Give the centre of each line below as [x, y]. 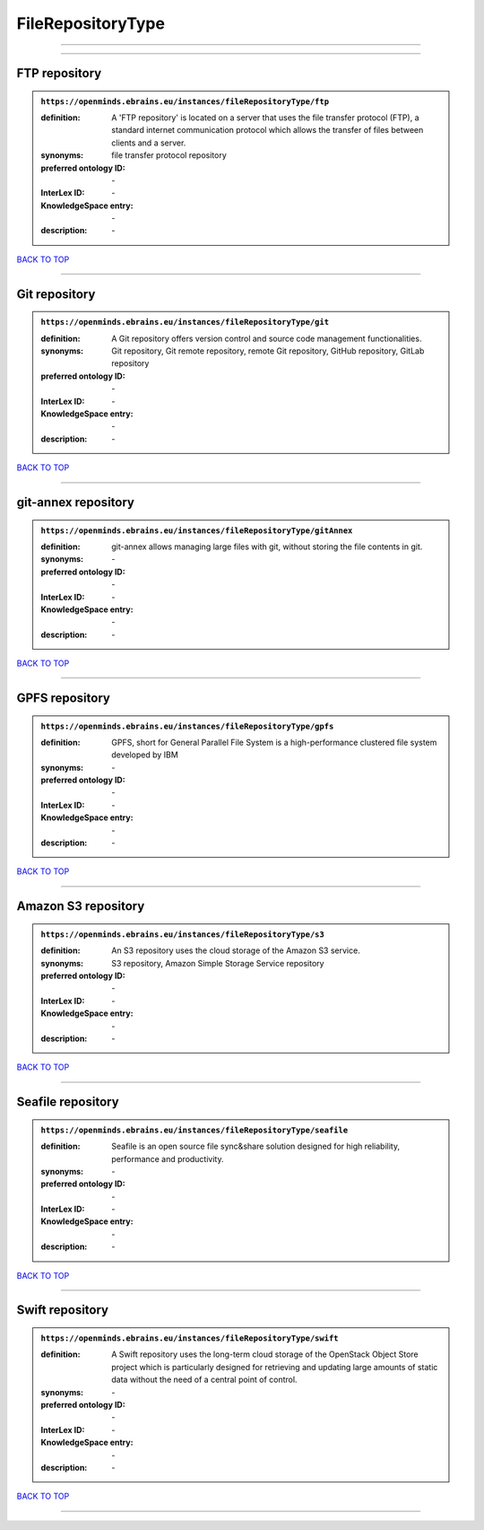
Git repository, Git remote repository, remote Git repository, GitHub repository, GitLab [268, 351]
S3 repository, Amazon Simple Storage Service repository [218, 963]
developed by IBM [145, 755]
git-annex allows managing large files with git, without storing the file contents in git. [267, 546]
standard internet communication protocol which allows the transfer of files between [268, 130]
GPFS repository [64, 698]
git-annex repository [75, 502]
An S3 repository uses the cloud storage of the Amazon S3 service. [236, 950]
